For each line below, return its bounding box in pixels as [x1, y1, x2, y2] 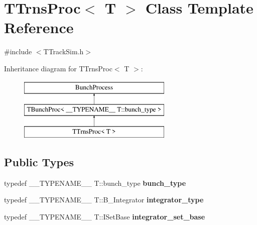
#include [4, 46, 32, 57]
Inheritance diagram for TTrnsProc [4, 63, 112, 73]
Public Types [4, 154, 74, 169]
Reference [4, 17, 74, 38]
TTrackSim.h [43, 46, 84, 57]
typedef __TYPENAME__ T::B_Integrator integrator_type [4, 194, 204, 205]
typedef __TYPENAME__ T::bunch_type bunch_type [4, 177, 186, 188]
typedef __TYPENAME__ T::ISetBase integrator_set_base [4, 211, 205, 221]
